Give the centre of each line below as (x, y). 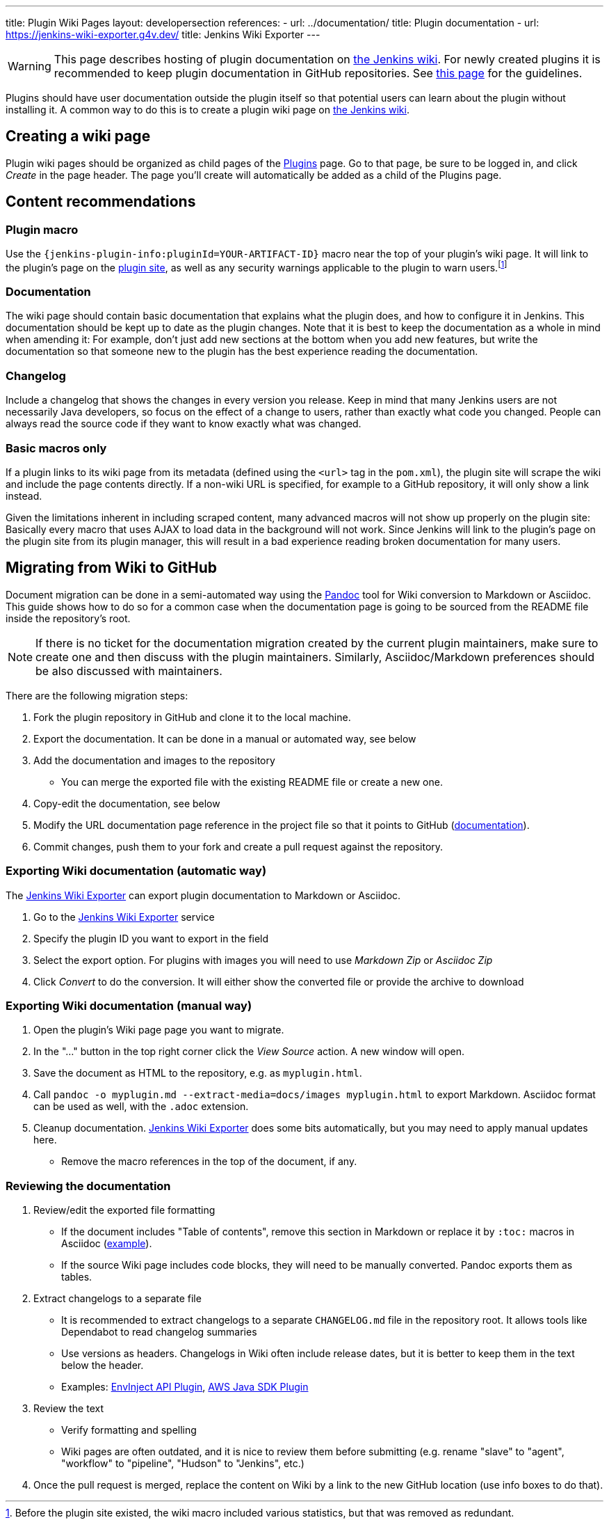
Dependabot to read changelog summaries (159, 1332)
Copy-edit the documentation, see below (127, 803)
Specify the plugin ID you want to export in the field (151, 938)
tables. (77, 1277)
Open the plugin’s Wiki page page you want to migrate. (159, 1030)
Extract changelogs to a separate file (117, 1299)
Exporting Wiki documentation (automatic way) (136, 871)
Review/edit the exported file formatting (124, 1210)
